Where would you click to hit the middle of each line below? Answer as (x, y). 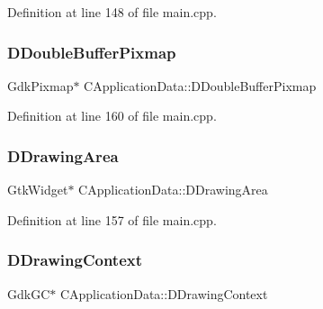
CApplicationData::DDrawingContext (164, 293)
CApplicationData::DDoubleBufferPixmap (200, 85)
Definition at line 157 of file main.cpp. (112, 219)
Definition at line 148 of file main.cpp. (112, 12)
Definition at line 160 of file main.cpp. (112, 116)
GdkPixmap (40, 85)
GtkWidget (38, 190)
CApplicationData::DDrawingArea (173, 190)
